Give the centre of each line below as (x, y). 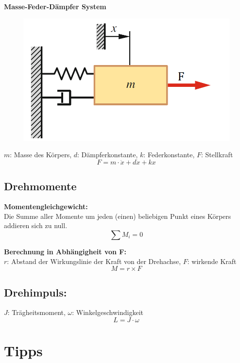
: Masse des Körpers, (41, 155)
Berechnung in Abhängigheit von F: (65, 251)
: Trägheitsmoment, (36, 312)
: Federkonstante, (169, 155)
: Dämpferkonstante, (108, 155)
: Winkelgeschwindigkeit (108, 312)
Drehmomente (40, 186)
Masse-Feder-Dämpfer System (55, 6)
